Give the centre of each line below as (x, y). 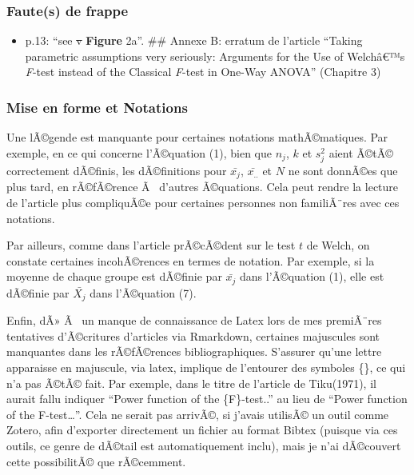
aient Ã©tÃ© (361, 152)
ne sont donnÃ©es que (343, 170)
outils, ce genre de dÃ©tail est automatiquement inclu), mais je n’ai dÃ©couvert (204, 446)
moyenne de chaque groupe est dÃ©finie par (114, 276)
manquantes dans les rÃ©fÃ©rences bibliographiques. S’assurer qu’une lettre (194, 351)
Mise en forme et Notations (97, 107)
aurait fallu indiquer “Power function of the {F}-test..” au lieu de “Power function (207, 399)
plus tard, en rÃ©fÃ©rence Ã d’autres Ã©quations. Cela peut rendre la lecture (203, 187)
